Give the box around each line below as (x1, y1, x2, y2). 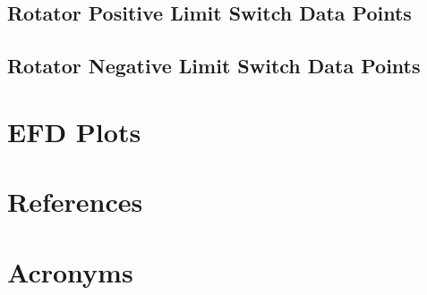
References (7, 183, 143, 220)
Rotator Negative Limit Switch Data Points (7, 52, 421, 80)
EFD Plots (7, 113, 141, 149)
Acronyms (7, 253, 133, 290)
